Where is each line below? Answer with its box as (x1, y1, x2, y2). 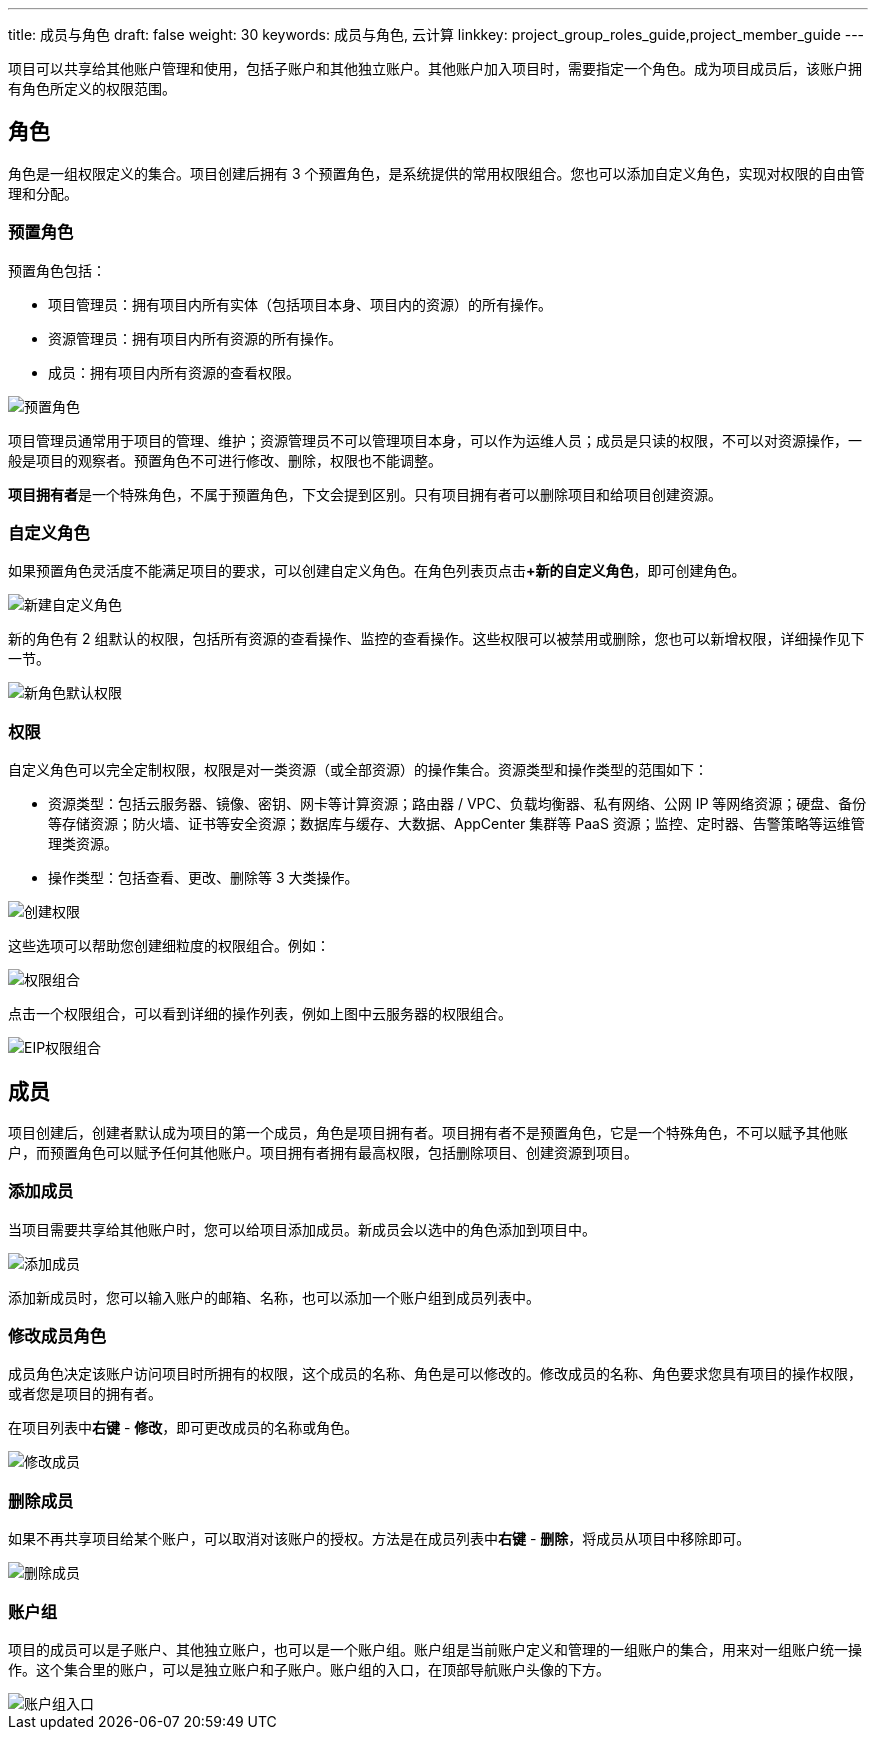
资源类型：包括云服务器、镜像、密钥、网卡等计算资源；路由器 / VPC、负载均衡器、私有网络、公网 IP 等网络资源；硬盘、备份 (48, 795, 867, 813)
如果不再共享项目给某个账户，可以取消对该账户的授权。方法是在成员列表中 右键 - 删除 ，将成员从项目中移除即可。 (8, 1530, 751, 1548)
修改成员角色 (8, 1326, 107, 1347)
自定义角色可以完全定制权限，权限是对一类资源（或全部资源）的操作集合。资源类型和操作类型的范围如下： (8, 761, 708, 779)
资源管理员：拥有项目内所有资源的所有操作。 (48, 329, 342, 347)
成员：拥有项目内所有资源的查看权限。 (48, 363, 300, 381)
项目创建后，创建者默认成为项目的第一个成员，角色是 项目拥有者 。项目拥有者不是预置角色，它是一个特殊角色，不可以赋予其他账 (8, 1123, 848, 1141)
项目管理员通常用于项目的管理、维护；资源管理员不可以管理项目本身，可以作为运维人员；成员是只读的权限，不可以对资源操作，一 (8, 431, 862, 449)
